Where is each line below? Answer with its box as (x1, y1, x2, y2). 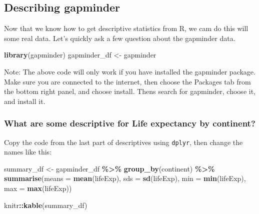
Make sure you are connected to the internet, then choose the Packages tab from (4, 76, 251, 86)
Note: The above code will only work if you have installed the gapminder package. (4, 66, 255, 76)
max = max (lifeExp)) (4, 183, 72, 193)
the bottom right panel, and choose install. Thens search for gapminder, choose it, (4, 86, 255, 96)
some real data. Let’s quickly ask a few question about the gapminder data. (4, 32, 235, 43)
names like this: (4, 146, 52, 157)
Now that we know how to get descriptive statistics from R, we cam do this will (4, 23, 248, 33)
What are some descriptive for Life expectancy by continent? (4, 117, 255, 129)
